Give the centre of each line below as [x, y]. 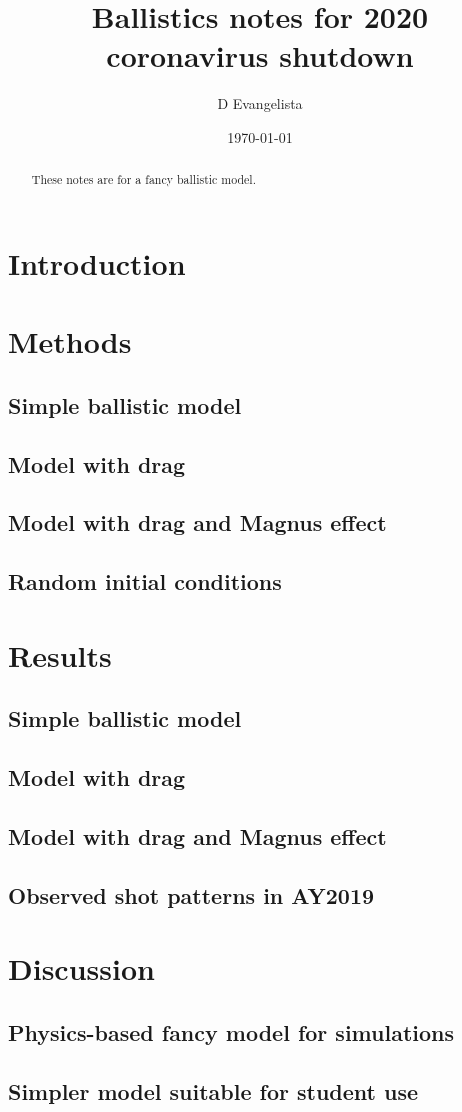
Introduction [97, 262]
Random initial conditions [145, 581]
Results [60, 654]
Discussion [81, 968]
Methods [70, 341]
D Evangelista [260, 103]
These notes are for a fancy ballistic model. [143, 179]
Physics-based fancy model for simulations [231, 1031]
